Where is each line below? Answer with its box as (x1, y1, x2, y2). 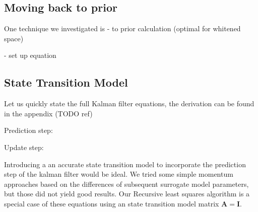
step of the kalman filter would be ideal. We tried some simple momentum (4, 169, 233, 179)
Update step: (4, 142, 44, 152)
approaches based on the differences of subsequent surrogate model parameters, (4, 178, 249, 189)
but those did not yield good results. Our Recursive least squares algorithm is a (4, 188, 250, 199)
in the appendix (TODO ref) (4, 108, 93, 118)
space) (4, 33, 24, 43)
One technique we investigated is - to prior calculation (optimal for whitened (4, 23, 241, 34)
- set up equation (4, 50, 56, 60)
